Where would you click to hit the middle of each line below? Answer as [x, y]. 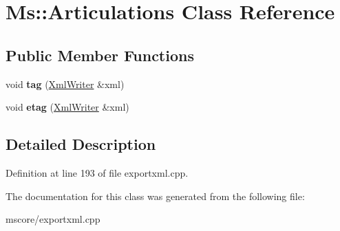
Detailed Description [81, 144]
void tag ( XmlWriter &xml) [65, 84]
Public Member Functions [100, 55]
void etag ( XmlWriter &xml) [67, 107]
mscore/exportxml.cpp [53, 219]
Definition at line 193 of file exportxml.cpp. [97, 172]
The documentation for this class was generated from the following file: [155, 196]
